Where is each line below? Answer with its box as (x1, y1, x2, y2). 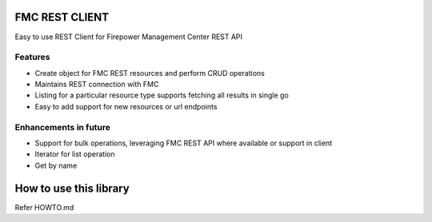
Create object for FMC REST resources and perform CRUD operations (34, 68, 266, 77)
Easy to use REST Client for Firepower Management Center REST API (14, 32, 243, 42)
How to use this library (14, 181, 130, 195)
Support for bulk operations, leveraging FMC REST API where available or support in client (34, 138, 333, 148)
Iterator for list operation (34, 149, 115, 159)
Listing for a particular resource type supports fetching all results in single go (34, 90, 290, 100)
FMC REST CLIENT (14, 10, 110, 24)
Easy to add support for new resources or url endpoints (34, 101, 218, 111)
